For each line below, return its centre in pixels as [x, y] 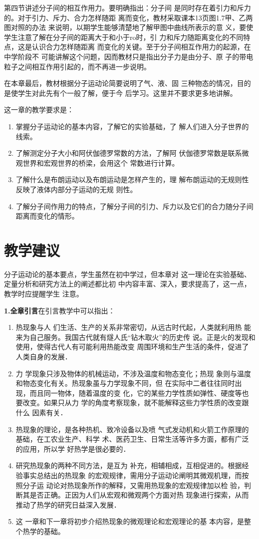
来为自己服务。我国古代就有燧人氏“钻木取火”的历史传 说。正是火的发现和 [135, 337]
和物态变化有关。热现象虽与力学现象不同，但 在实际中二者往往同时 [125, 383]
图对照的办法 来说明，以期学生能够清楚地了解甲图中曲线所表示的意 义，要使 [129, 27]
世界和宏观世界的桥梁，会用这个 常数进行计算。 [101, 162]
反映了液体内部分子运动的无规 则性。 [76, 189]
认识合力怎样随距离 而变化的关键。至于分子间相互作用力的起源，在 [141, 47]
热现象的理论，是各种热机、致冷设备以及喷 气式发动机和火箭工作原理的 [132, 429]
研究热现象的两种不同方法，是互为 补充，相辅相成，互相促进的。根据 [129, 465]
